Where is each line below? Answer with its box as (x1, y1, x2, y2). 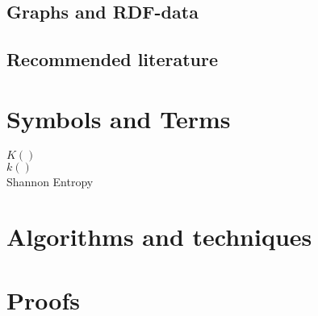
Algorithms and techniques (6, 220, 312, 253)
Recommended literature (6, 47, 219, 72)
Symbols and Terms (6, 102, 231, 135)
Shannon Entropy (6, 173, 94, 189)
